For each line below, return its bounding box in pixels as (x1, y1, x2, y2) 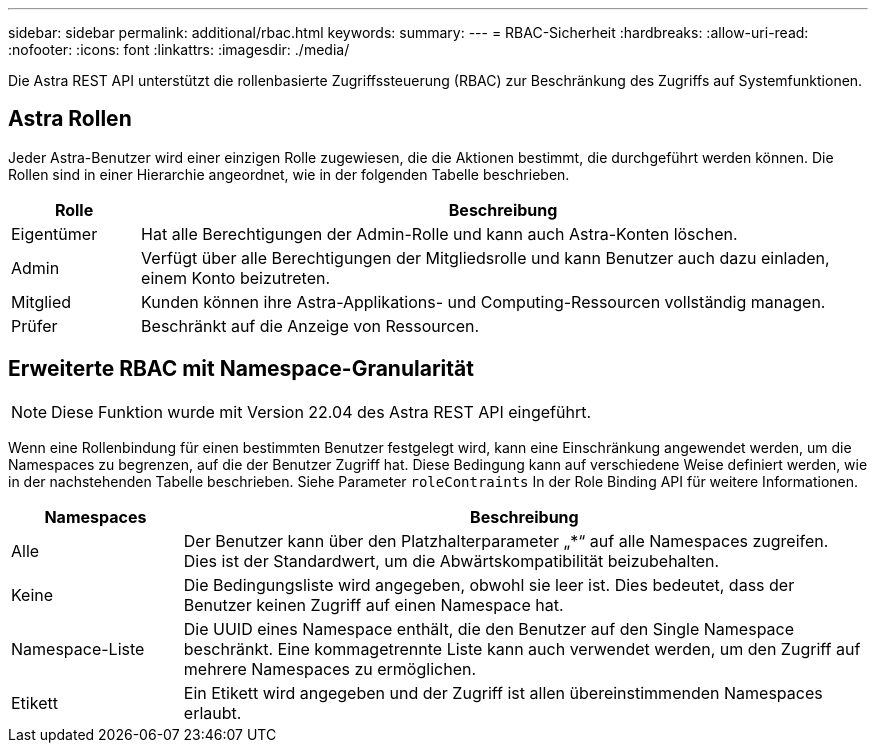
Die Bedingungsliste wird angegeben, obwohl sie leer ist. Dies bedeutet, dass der (183, 574, 795, 595)
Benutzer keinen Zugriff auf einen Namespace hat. (183, 594, 564, 615)
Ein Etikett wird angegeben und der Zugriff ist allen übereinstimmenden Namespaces (183, 682, 823, 703)
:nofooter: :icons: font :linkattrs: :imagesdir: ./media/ (8, 41, 350, 58)
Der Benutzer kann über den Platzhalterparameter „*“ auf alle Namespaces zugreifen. (183, 530, 829, 551)
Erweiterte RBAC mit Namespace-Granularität (8, 356, 474, 382)
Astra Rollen (8, 106, 132, 132)
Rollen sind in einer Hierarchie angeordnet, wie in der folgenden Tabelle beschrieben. (8, 165, 570, 183)
